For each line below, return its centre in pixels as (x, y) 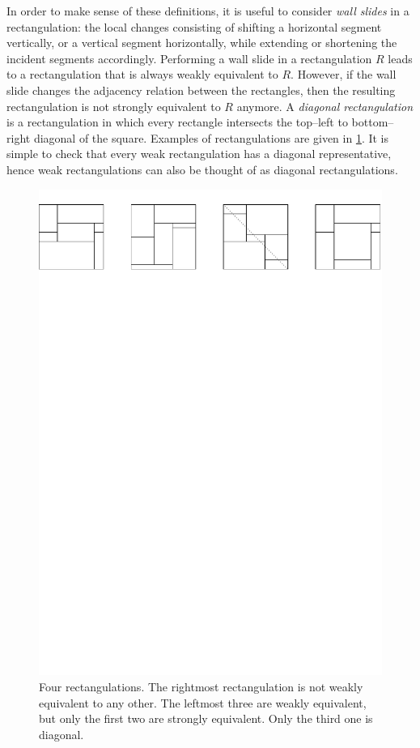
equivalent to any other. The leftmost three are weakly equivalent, (203, 702)
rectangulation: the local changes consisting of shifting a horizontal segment (194, 26)
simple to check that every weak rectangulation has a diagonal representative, (199, 154)
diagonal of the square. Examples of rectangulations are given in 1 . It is (211, 137)
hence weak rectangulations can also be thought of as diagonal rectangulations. (202, 169)
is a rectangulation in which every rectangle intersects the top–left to (177, 122)
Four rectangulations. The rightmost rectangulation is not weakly (201, 687)
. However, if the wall (344, 74)
